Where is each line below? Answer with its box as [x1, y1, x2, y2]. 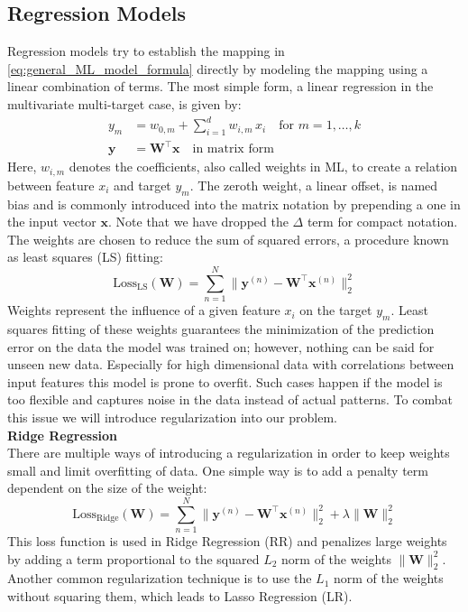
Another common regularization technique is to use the [7, 569, 312, 588]
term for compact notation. [307, 212, 458, 231]
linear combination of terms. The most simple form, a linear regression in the [7, 77, 434, 96]
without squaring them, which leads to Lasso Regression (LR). [7, 587, 353, 606]
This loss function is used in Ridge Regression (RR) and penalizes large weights [7, 532, 447, 551]
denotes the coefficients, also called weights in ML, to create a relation [69, 157, 458, 176]
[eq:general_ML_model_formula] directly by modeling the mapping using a [7, 59, 428, 78]
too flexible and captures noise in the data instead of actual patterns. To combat [7, 390, 453, 409]
